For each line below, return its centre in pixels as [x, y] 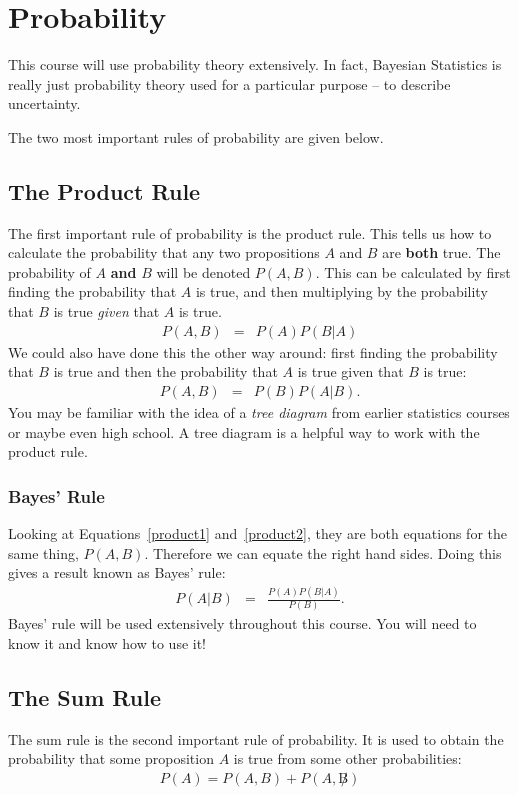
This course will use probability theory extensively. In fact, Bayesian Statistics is [255, 64]
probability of [49, 271]
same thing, [43, 552]
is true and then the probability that [165, 371]
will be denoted [203, 271]
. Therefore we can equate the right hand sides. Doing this [323, 552]
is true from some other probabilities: [347, 758]
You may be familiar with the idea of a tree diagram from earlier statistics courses [259, 411]
